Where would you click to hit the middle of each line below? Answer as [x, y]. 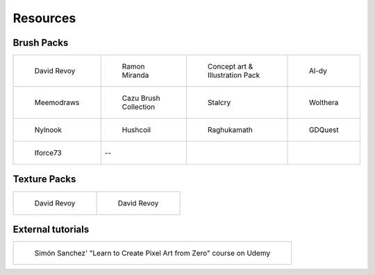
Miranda [135, 75]
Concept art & [230, 67]
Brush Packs [41, 43]
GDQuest [324, 130]
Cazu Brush [141, 99]
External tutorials [51, 230]
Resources [44, 18]
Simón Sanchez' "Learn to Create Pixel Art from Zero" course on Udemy [152, 253]
